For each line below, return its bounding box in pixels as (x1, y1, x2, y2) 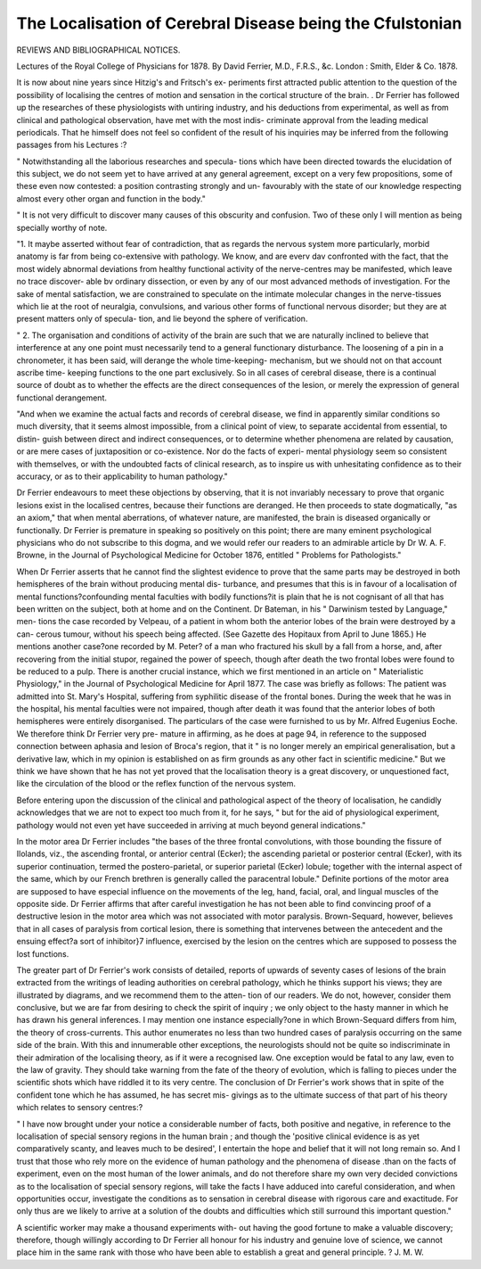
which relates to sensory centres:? (16, 1102, 143, 1113)
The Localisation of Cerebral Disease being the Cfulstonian (16, 13, 462, 33)
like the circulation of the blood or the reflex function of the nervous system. (16, 779, 297, 789)
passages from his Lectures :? (16, 139, 127, 151)
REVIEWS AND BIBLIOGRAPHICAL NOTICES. (16, 45, 181, 55)
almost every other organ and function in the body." (16, 193, 207, 204)
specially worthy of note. (16, 222, 108, 233)
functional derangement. (16, 392, 107, 403)
